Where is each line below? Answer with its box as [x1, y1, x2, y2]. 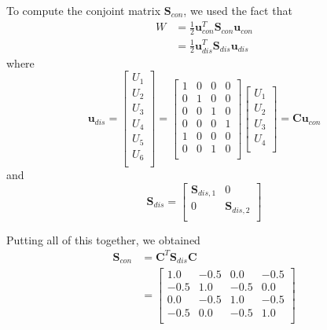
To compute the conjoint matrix [6, 2, 161, 18]
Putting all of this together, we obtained [6, 231, 200, 247]
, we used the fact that [183, 2, 292, 18]
